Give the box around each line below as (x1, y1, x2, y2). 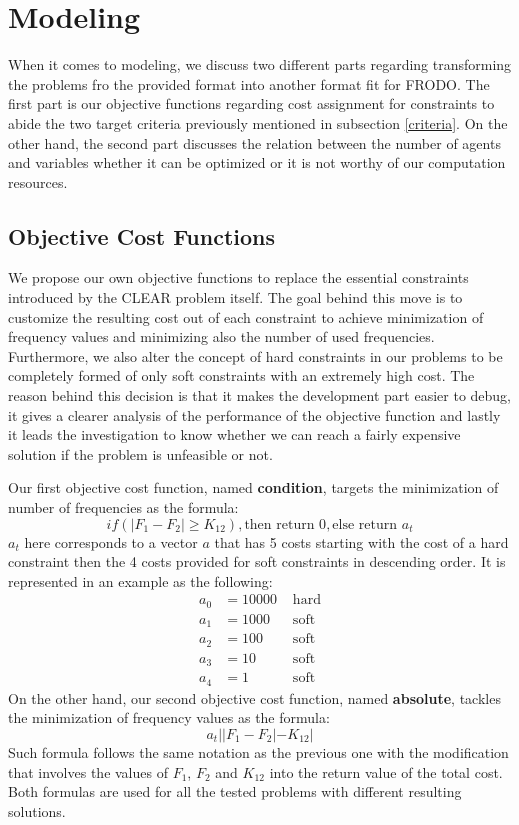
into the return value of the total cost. (269, 761, 503, 782)
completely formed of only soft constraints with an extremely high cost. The (8, 365, 475, 386)
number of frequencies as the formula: (8, 497, 239, 518)
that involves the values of (8, 761, 168, 782)
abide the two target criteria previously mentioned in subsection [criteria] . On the (8, 112, 508, 133)
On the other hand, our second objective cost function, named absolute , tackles (8, 687, 501, 708)
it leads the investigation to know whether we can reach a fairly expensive (8, 424, 461, 445)
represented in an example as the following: (8, 570, 273, 591)
